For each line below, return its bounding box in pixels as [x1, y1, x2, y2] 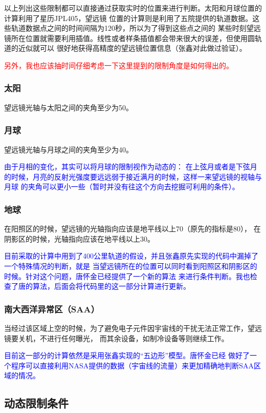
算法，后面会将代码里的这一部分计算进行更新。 [32, 281, 190, 291]
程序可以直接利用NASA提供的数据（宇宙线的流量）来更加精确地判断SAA [11, 360, 254, 370]
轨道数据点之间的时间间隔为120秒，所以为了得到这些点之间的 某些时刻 [11, 23, 247, 33]
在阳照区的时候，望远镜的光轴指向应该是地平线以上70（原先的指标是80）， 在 [4, 223, 261, 234]
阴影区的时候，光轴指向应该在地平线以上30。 [4, 233, 154, 244]
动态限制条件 [4, 395, 69, 411]
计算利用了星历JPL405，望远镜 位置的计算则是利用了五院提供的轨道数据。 [4, 12, 253, 23]
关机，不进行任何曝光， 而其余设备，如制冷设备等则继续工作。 [18, 332, 229, 343]
